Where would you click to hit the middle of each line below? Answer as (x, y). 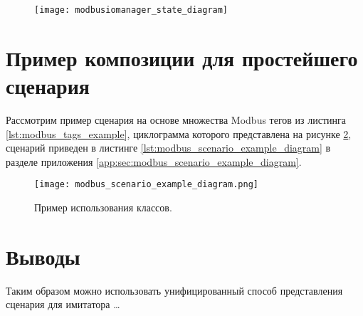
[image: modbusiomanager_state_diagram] (131, 10)
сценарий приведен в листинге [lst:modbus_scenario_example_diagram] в (168, 148)
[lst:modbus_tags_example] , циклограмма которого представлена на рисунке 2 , (179, 133)
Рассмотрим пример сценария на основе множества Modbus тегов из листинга (176, 119)
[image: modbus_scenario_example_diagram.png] (146, 185)
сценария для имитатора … (63, 304)
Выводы (43, 256)
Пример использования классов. (103, 207)
